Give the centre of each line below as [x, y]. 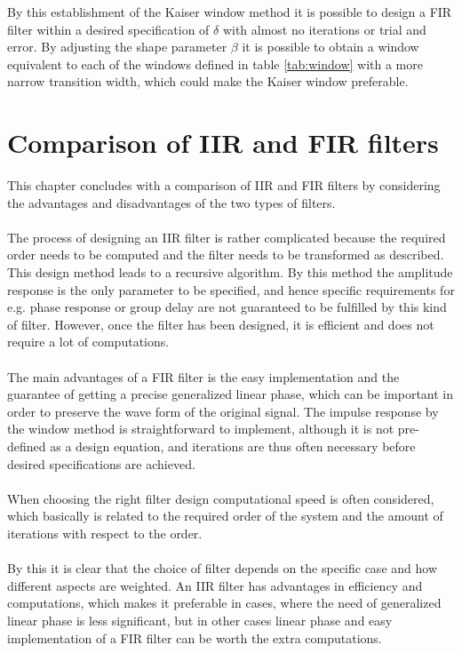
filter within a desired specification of [108, 29]
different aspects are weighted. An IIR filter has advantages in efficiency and [215, 585]
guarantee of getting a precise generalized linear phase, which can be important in [231, 394]
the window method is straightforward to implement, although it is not [201, 429]
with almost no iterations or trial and [324, 29]
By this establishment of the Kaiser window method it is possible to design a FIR [230, 12]
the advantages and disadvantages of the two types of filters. [171, 202]
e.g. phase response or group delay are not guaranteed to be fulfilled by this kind [227, 307]
